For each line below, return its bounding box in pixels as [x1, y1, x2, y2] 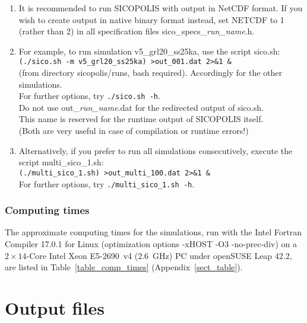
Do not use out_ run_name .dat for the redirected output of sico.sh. [18, 101, 264, 113]
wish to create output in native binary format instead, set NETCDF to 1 [18, 13, 284, 25]
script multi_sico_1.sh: [18, 156, 104, 168]
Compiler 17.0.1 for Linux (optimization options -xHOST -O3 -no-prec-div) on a [5, 237, 297, 250]
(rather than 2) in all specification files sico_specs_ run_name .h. [18, 25, 255, 37]
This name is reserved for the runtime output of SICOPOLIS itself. [18, 113, 264, 125]
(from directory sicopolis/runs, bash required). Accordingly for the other [18, 66, 283, 79]
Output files [5, 295, 105, 319]
